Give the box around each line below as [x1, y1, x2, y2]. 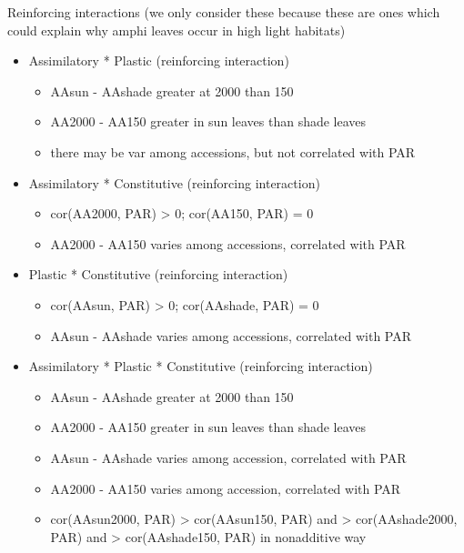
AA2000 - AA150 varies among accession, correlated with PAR [50, 478, 401, 498]
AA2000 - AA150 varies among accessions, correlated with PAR [50, 234, 406, 253]
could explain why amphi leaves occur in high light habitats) [7, 20, 346, 39]
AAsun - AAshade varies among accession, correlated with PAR [50, 447, 407, 467]
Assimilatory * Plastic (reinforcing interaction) [28, 51, 289, 70]
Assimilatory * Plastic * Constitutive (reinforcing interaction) [28, 357, 373, 376]
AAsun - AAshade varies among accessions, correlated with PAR [50, 326, 412, 345]
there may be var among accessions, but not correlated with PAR [50, 142, 416, 161]
